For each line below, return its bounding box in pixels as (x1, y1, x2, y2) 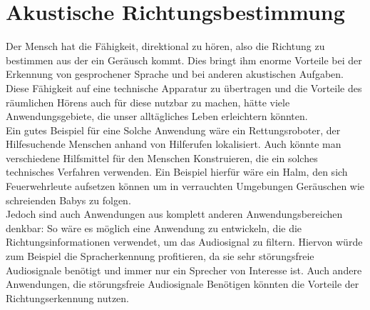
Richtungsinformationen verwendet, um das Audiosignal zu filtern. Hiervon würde (6, 234, 363, 249)
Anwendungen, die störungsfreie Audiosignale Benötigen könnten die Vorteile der (6, 276, 359, 291)
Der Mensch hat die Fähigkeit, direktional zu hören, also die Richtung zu (6, 39, 325, 54)
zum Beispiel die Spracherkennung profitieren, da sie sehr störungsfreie (6, 249, 314, 264)
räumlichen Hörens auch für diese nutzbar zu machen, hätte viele (6, 94, 290, 109)
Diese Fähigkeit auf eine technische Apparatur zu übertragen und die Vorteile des (6, 80, 362, 95)
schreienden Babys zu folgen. (6, 192, 131, 207)
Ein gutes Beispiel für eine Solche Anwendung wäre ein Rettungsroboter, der (6, 122, 341, 137)
